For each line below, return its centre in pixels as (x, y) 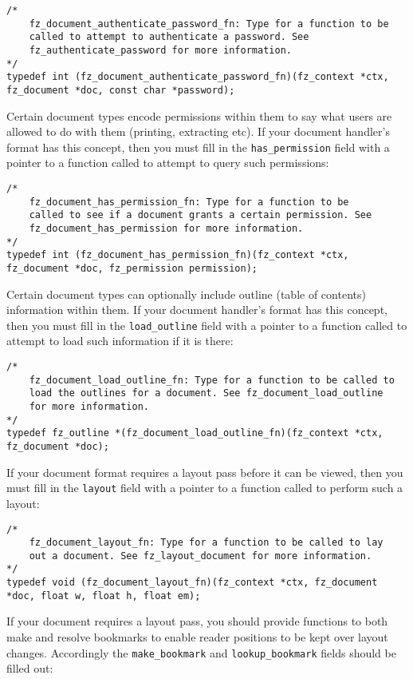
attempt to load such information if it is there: (120, 341)
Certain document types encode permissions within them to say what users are (199, 115)
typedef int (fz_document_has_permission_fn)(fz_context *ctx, (178, 255)
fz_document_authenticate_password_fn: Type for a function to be (209, 24)
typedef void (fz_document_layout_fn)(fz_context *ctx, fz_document (192, 583)
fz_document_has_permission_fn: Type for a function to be (189, 202)
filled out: (30, 668)
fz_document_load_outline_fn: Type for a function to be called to (212, 380)
